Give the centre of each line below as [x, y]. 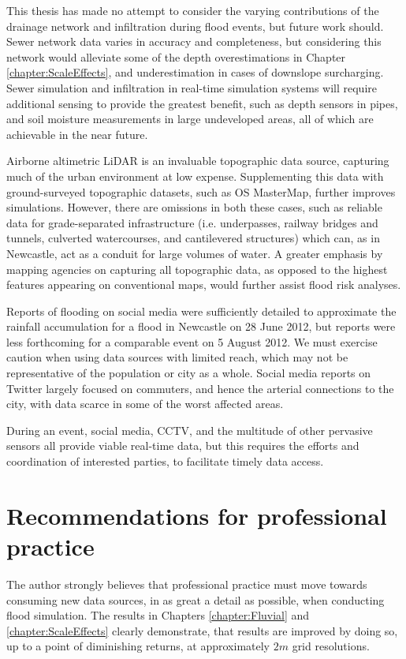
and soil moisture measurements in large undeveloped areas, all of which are [190, 119]
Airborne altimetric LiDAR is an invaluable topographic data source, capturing [198, 161]
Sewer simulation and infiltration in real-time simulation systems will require [192, 87]
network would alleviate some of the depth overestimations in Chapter [176, 56]
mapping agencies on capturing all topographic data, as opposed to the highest [197, 269]
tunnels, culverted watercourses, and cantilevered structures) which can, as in [193, 238]
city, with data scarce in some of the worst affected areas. [145, 404]
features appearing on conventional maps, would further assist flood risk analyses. [204, 285]
